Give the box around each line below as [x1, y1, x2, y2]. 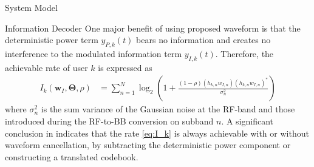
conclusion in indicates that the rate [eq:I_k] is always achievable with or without [5, 126, 309, 139]
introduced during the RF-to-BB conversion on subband [5, 115, 214, 127]
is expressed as [98, 61, 152, 73]
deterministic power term [5, 33, 98, 46]
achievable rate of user [5, 61, 88, 73]
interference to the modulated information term [5, 47, 182, 60]
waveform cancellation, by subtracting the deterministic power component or [5, 138, 291, 151]
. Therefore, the [215, 47, 274, 60]
